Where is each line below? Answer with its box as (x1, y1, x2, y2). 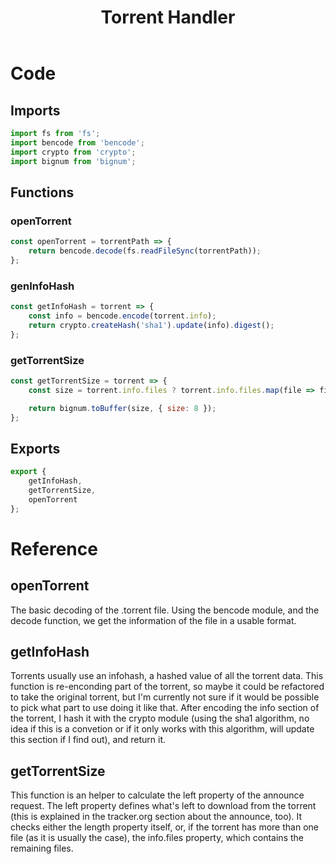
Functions (10, 184, 75, 201)
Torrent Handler (100, 6, 236, 29)
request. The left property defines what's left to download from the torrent (10, 800, 317, 812)
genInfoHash (10, 279, 75, 293)
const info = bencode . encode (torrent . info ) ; (28, 311, 217, 321)
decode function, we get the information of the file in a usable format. (10, 614, 297, 626)
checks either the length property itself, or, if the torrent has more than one (10, 821, 319, 833)
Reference (10, 537, 98, 560)
